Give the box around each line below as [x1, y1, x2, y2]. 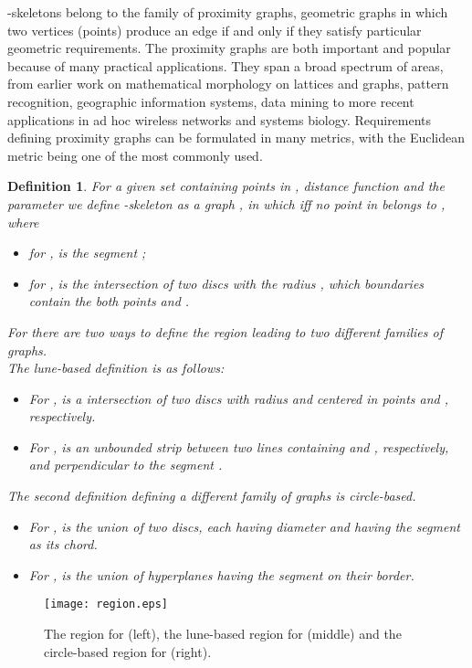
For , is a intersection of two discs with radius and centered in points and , [28, 388, 449, 408]
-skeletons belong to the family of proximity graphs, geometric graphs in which [7, 3, 448, 21]
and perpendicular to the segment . [28, 455, 223, 474]
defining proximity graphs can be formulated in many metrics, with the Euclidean [7, 128, 466, 147]
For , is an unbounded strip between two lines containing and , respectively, [28, 437, 449, 456]
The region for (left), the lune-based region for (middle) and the [44, 624, 402, 643]
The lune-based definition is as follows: [7, 358, 225, 377]
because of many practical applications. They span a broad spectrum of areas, [7, 56, 444, 75]
